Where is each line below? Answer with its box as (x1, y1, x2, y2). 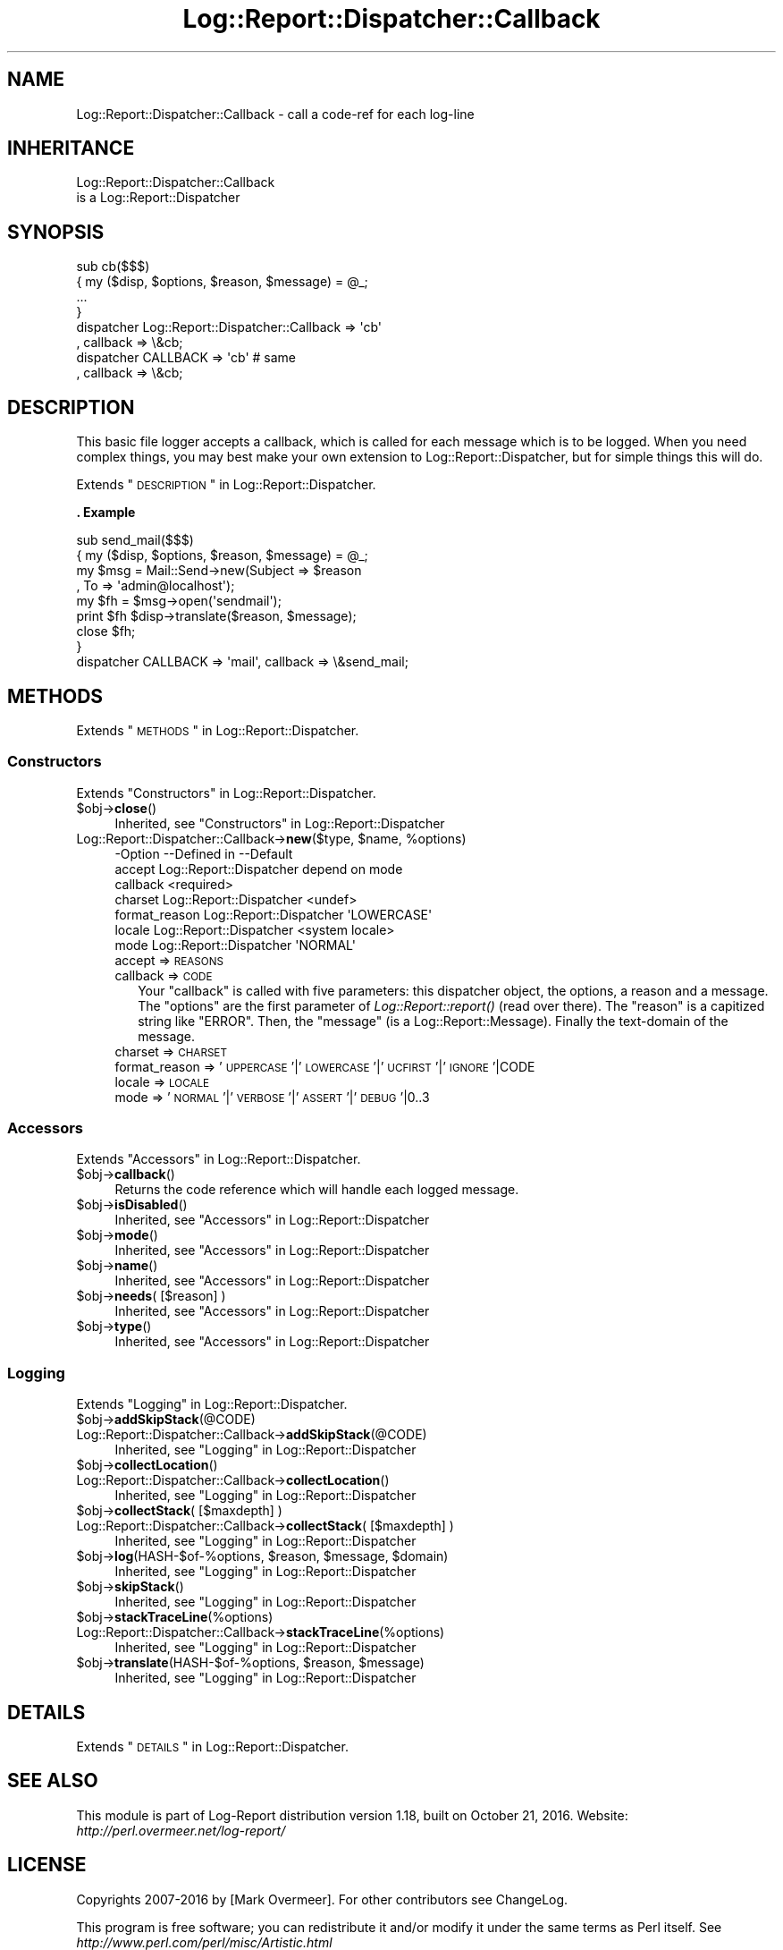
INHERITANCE (7, 137, 135, 160)
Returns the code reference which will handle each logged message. (114, 1182, 519, 1198)
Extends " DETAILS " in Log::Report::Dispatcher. (76, 1739, 349, 1755)
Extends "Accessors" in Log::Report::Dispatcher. (76, 1151, 361, 1167)
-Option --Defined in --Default (114, 845, 293, 861)
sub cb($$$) (76, 259, 150, 275)
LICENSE (7, 1853, 87, 1877)
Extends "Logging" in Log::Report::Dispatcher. (76, 1396, 348, 1412)
